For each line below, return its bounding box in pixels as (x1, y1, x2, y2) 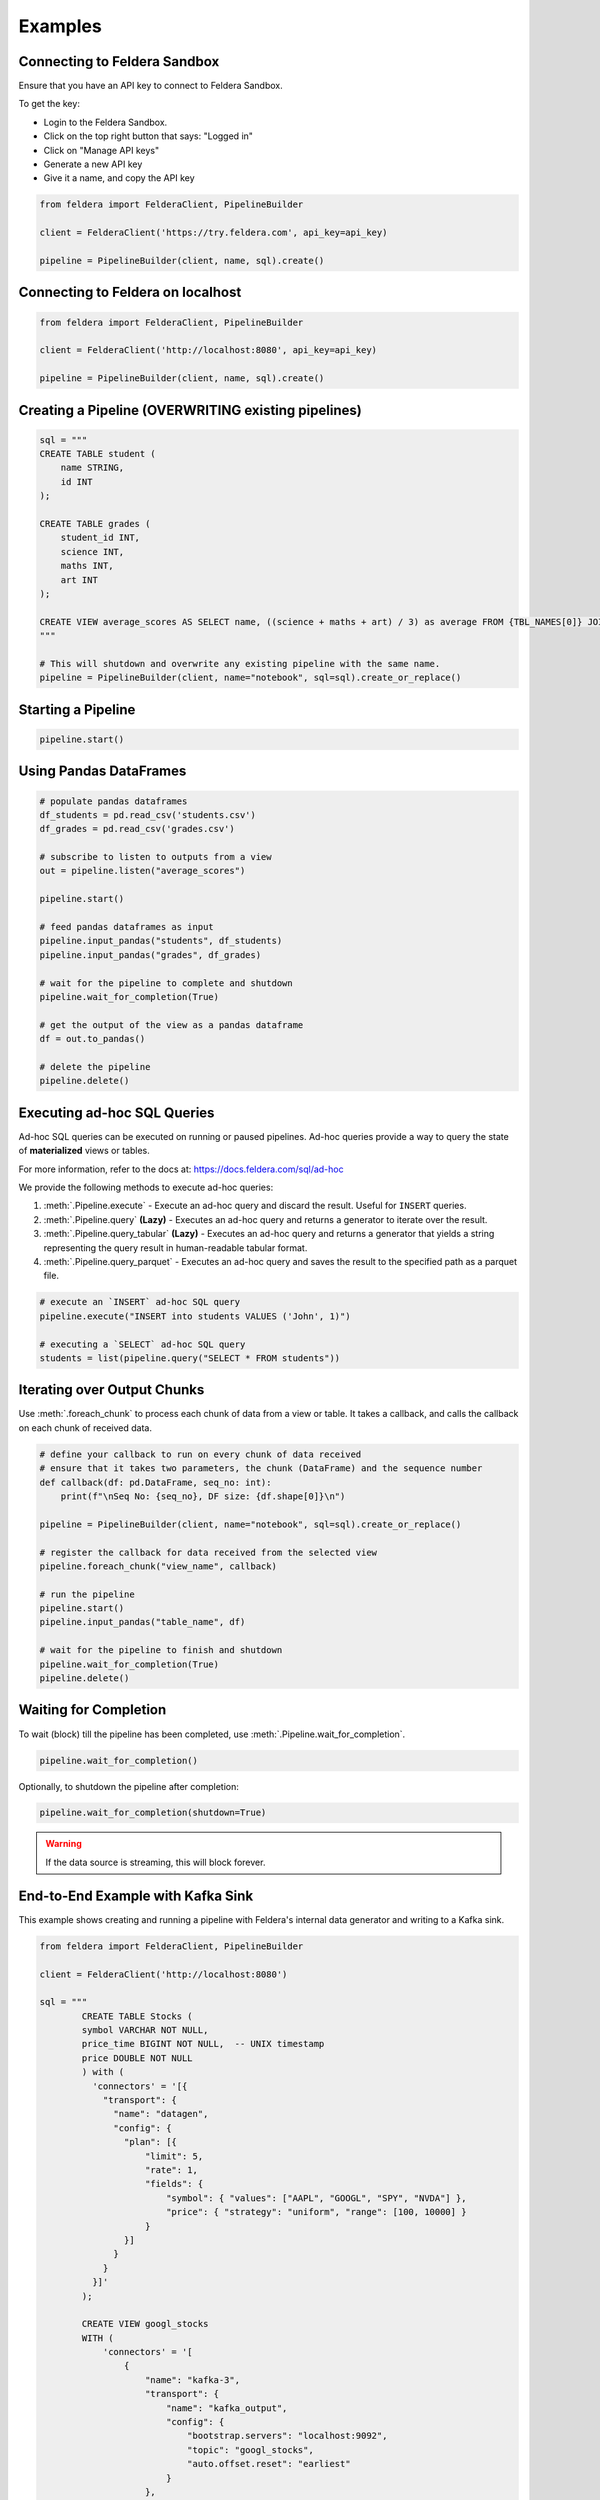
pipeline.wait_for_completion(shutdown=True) (39, 1807, 267, 1819)
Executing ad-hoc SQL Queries (18, 1104, 215, 1121)
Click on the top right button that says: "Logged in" (43, 130, 254, 142)
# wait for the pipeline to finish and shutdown (39, 1645, 283, 1656)
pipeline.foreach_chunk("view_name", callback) (39, 1560, 277, 1572)
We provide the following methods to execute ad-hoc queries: (18, 1181, 274, 1194)
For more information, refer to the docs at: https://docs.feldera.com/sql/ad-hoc (18, 1163, 344, 1175)
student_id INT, (60, 532, 140, 544)
